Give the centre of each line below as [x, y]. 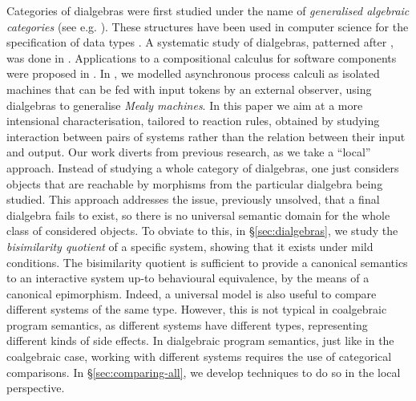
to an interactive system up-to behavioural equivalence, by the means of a [188, 278]
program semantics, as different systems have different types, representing [187, 324]
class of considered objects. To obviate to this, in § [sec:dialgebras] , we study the [202, 231]
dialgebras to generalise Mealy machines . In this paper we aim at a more [185, 105]
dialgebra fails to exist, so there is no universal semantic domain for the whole [198, 215]
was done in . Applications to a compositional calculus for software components [202, 57]
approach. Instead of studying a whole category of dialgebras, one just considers [203, 167]
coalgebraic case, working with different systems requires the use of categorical [199, 356]
